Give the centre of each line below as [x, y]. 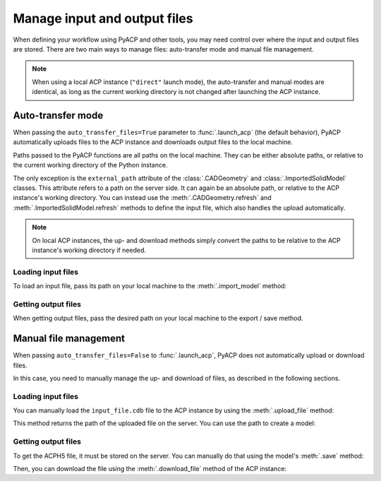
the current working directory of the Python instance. [90, 165]
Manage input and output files [103, 18]
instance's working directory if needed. [89, 250]
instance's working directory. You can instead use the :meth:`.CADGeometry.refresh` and [142, 198]
